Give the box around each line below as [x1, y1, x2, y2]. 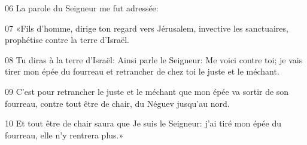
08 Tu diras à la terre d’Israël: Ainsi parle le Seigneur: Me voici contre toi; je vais [5, 53, 303, 66]
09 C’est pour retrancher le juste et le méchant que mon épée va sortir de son [5, 85, 289, 97]
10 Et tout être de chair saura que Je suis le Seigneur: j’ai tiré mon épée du [5, 117, 282, 129]
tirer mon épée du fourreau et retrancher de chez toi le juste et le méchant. [5, 65, 279, 78]
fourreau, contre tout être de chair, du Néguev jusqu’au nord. [5, 97, 230, 109]
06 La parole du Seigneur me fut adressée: [5, 2, 159, 14]
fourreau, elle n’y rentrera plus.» [5, 128, 124, 141]
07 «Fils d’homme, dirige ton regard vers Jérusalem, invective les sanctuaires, [5, 21, 288, 34]
